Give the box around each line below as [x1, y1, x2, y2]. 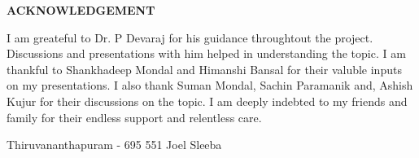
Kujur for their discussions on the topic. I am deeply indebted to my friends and [7, 92, 408, 109]
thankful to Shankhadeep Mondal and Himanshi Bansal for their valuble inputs [7, 60, 402, 77]
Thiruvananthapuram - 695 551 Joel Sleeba [7, 136, 222, 153]
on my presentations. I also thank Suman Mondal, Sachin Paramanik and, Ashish [7, 77, 413, 94]
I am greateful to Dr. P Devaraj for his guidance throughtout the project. [7, 29, 373, 46]
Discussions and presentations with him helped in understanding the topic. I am [7, 45, 406, 62]
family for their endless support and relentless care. [7, 108, 262, 125]
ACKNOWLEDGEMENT [7, 2, 155, 18]
